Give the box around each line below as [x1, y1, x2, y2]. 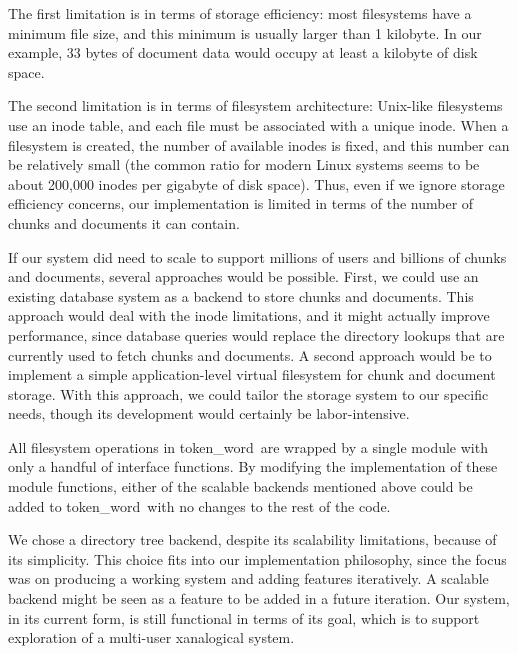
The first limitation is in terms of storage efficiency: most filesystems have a [8, 3, 472, 23]
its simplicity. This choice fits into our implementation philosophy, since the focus [8, 548, 507, 569]
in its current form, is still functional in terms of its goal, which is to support [8, 607, 480, 628]
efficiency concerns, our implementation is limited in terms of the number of [8, 193, 474, 214]
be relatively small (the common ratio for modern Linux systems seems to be [8, 154, 480, 175]
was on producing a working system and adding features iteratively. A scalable [8, 568, 489, 589]
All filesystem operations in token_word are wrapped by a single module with [8, 436, 488, 457]
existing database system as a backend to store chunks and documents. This [8, 285, 474, 306]
